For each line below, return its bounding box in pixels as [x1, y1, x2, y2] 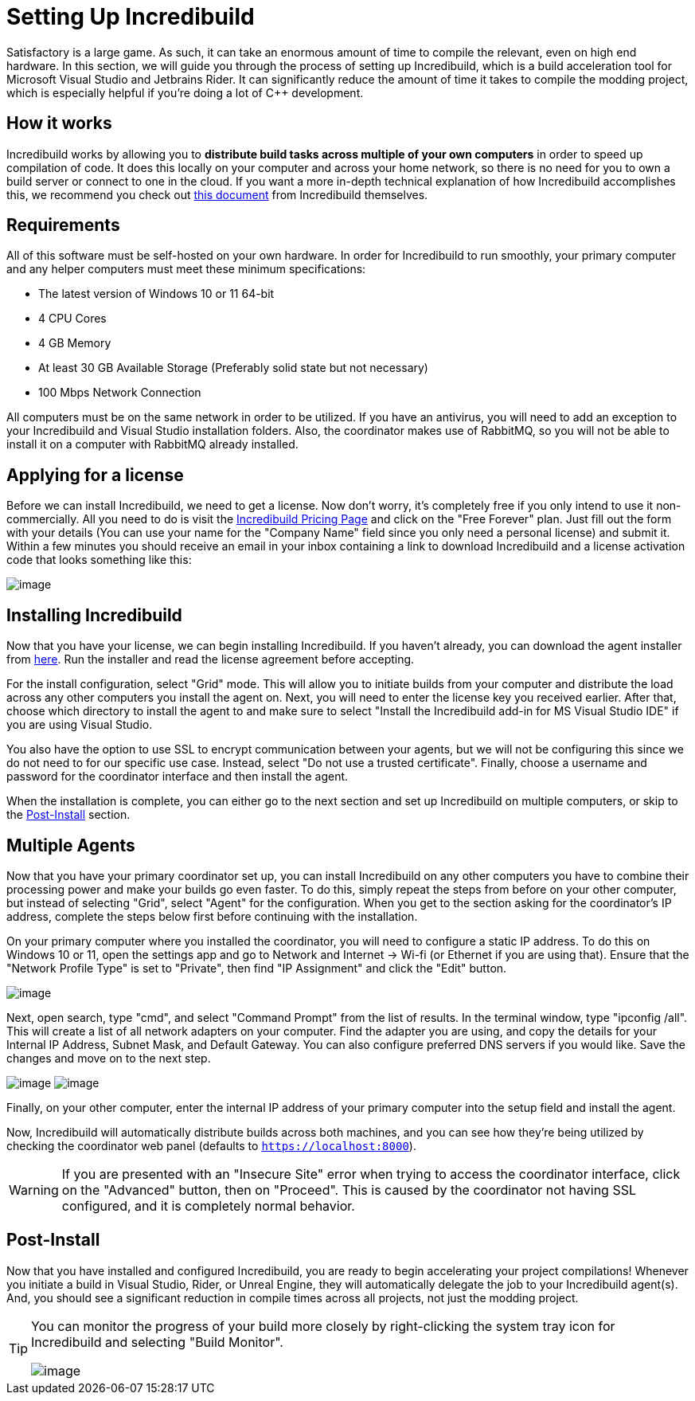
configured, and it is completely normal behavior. [61, 1197, 355, 1214]
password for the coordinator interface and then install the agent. [6, 769, 349, 784]
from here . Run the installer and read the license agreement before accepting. [6, 652, 415, 667]
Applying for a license [6, 464, 184, 485]
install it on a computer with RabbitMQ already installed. [6, 437, 299, 452]
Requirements [6, 215, 120, 236]
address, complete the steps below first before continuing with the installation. [6, 909, 418, 923]
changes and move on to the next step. [6, 1051, 211, 1065]
